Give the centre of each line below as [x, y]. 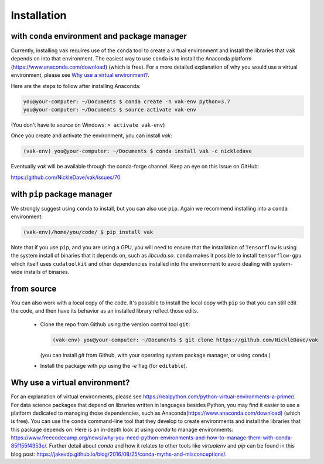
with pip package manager [62, 194]
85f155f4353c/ [28, 446]
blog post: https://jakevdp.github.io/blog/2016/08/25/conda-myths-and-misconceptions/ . [119, 454]
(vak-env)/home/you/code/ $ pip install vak [88, 232]
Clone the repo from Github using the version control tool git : [115, 324]
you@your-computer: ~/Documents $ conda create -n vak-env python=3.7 [127, 101]
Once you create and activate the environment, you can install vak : [91, 136]
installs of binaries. [47, 272]
